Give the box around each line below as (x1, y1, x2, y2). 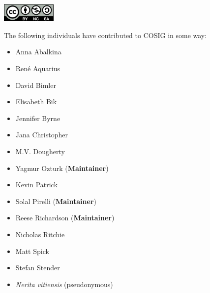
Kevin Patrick (15, 179, 58, 190)
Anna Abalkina (15, 46, 61, 57)
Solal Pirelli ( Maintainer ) (15, 196, 96, 206)
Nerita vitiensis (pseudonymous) (15, 279, 113, 289)
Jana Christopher (15, 129, 68, 140)
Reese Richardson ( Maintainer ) (15, 212, 115, 223)
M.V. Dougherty (15, 146, 65, 156)
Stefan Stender (15, 262, 60, 273)
